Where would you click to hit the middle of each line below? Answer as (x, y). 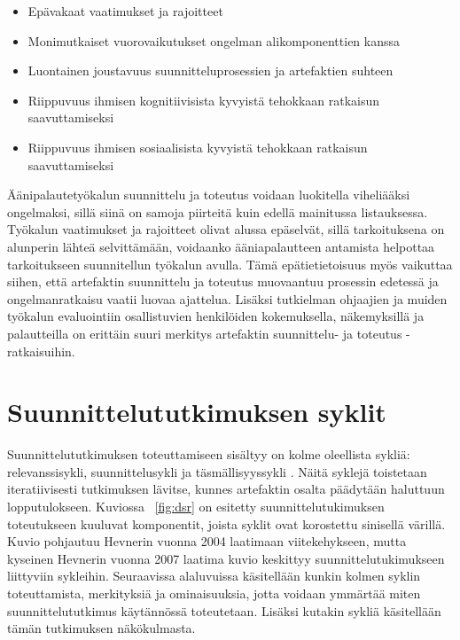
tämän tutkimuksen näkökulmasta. (101, 628)
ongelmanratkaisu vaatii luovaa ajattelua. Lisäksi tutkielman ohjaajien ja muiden (227, 298)
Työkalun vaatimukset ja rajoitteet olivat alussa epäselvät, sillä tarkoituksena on (226, 229)
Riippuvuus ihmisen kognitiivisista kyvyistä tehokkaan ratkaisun (204, 100)
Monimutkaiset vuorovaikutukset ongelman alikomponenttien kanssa (214, 40)
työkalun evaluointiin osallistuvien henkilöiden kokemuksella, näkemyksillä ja (216, 316)
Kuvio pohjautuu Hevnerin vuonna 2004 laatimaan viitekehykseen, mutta (207, 541)
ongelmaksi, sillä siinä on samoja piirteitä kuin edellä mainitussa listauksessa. (218, 211)
